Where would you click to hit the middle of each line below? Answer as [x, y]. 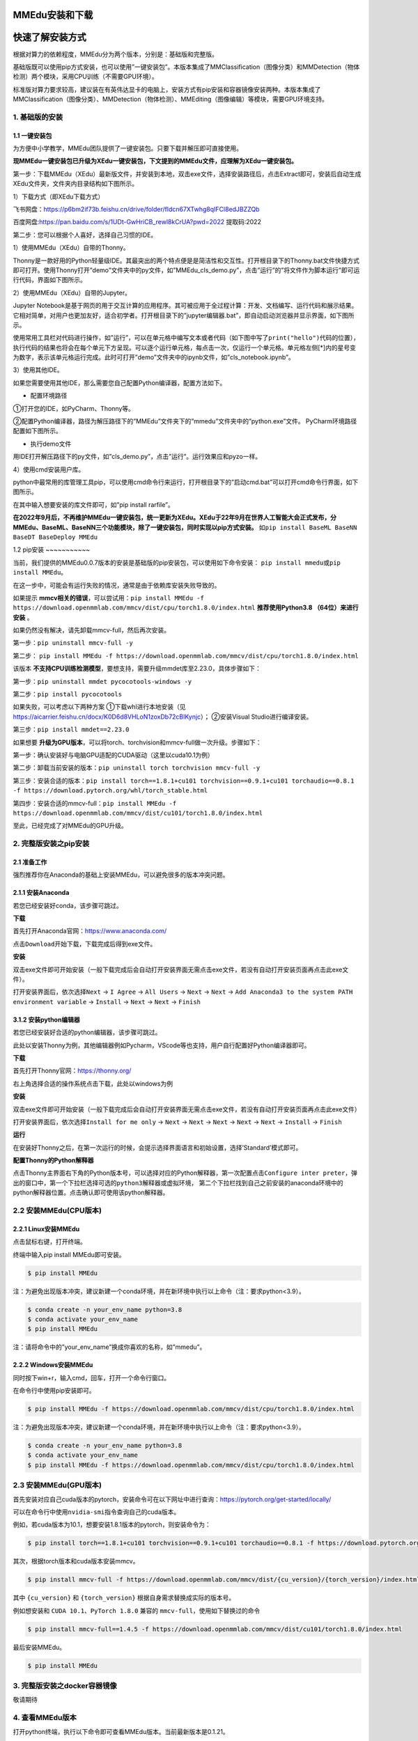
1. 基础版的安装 [38, 117]
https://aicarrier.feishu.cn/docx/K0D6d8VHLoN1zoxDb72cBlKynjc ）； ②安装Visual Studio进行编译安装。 [163, 717]
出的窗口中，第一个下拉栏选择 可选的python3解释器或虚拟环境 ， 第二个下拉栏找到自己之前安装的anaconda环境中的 [178, 1182]
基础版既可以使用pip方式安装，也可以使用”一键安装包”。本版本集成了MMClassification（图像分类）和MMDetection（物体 [186, 67]
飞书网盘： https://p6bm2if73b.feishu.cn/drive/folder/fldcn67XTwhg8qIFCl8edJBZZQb [136, 209]
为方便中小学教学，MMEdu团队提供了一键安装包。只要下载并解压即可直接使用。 [128, 148]
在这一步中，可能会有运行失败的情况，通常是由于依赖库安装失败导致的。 [117, 585]
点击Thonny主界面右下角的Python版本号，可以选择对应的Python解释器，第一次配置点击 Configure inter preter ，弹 [185, 1173]
